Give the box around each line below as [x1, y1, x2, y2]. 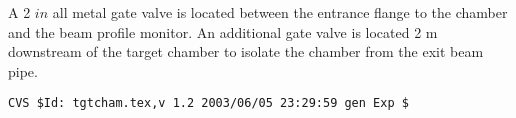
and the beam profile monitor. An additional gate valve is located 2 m [8, 21, 438, 42]
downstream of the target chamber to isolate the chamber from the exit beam [8, 41, 484, 62]
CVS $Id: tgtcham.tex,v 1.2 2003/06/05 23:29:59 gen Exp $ [8, 96, 409, 111]
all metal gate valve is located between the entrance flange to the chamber [52, 2, 508, 22]
